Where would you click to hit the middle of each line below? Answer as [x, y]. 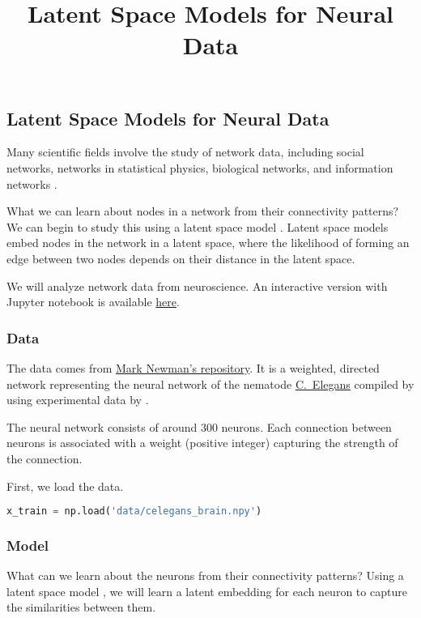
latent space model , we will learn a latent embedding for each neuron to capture [207, 591]
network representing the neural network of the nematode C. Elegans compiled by [210, 384]
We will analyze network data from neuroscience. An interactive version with [197, 286]
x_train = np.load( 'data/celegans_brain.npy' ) [134, 511]
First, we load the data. [65, 486]
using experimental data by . [78, 400]
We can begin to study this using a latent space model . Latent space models [198, 226]
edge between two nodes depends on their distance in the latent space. [181, 258]
